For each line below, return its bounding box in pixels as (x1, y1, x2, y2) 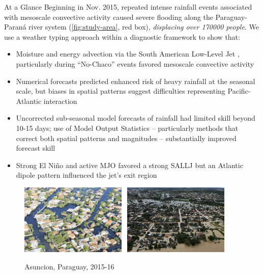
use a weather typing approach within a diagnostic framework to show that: (4, 31, 240, 42)
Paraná (4, 21, 26, 32)
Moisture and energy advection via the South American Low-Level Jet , (16, 48, 240, 59)
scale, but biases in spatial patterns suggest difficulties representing (16, 86, 225, 96)
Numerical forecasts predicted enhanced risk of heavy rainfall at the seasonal (16, 75, 255, 86)
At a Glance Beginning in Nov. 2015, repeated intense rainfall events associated (4, 2, 252, 12)
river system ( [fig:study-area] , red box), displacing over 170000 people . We (28, 21, 259, 32)
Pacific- (227, 86, 251, 96)
